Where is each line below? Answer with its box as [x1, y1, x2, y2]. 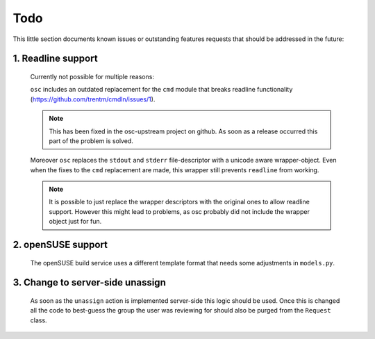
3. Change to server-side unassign [12, 276, 166, 288]
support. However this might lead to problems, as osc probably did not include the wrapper [49, 207, 310, 215]
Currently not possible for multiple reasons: [30, 72, 154, 81]
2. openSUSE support [12, 239, 108, 251]
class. [30, 316, 48, 324]
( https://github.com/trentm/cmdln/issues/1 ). [30, 94, 156, 104]
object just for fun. [49, 217, 102, 226]
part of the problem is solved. [49, 136, 133, 145]
